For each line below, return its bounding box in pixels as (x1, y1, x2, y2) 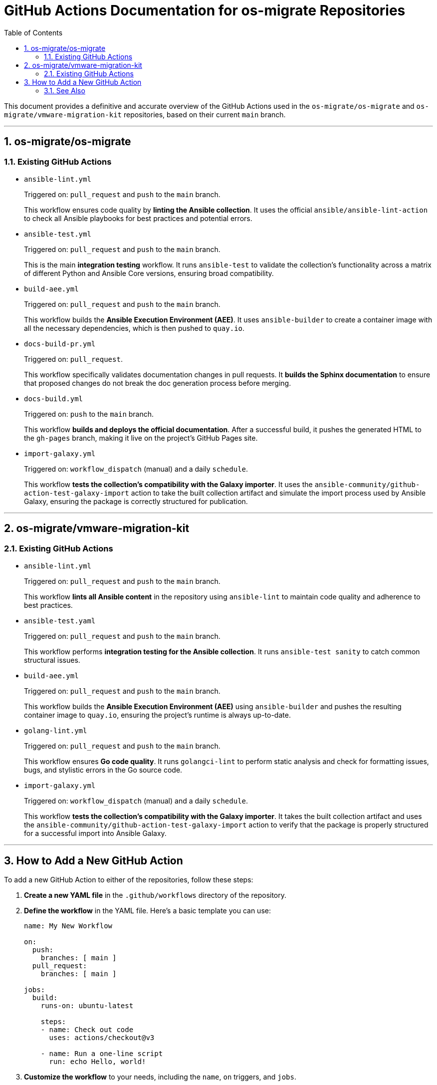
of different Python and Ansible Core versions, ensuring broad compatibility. (24, 269, 274, 277)
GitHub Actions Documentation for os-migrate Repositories (4, 2, 406, 19)
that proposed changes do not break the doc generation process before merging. (24, 378, 291, 387)
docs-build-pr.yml (24, 339, 96, 348)
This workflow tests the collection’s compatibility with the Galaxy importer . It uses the (24, 480, 313, 489)
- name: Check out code (40, 1026, 134, 1034)
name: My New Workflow (24, 922, 113, 930)
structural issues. (24, 656, 80, 665)
